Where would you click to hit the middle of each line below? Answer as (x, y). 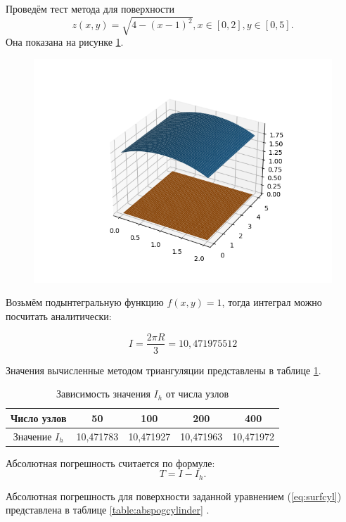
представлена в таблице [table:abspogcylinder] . (108, 510)
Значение (32, 436)
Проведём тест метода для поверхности (90, 8)
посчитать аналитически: (59, 316)
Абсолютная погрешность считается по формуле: (110, 463)
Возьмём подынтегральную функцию (85, 302)
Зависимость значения (103, 394)
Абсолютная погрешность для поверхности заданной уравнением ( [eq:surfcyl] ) (174, 496)
